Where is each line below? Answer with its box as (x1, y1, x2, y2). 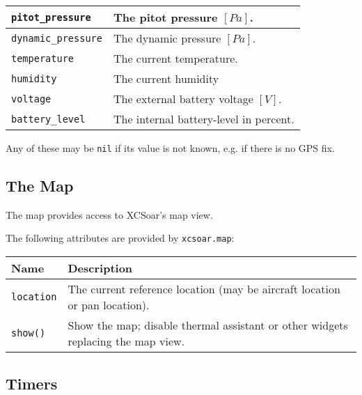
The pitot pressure (113, 9, 218, 25)
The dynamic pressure (113, 30, 221, 46)
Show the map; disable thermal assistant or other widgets (68, 317, 348, 334)
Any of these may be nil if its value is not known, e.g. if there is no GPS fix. (6, 141, 335, 155)
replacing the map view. (68, 333, 185, 350)
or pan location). (68, 297, 150, 313)
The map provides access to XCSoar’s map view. (6, 207, 213, 222)
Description (68, 260, 133, 277)
